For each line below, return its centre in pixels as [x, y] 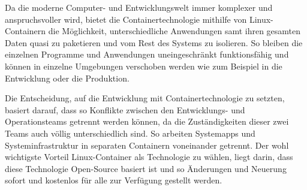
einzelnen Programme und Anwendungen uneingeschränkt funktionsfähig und [147, 54]
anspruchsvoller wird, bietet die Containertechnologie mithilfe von [126, 19]
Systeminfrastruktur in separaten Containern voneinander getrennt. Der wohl [147, 145]
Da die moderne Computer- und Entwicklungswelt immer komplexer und [139, 7]
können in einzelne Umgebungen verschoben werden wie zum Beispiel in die [144, 66]
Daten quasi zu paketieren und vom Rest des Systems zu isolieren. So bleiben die [154, 42]
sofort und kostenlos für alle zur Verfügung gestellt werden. [114, 180]
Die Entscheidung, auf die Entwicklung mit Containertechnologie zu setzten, [145, 98]
